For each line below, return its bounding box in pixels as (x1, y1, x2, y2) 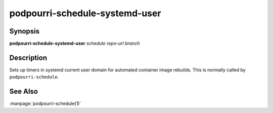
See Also (9, 87, 38, 96)
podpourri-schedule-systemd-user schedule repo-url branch (9, 41, 140, 47)
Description (9, 53, 48, 62)
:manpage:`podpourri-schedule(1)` (9, 100, 81, 106)
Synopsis (9, 27, 40, 35)
